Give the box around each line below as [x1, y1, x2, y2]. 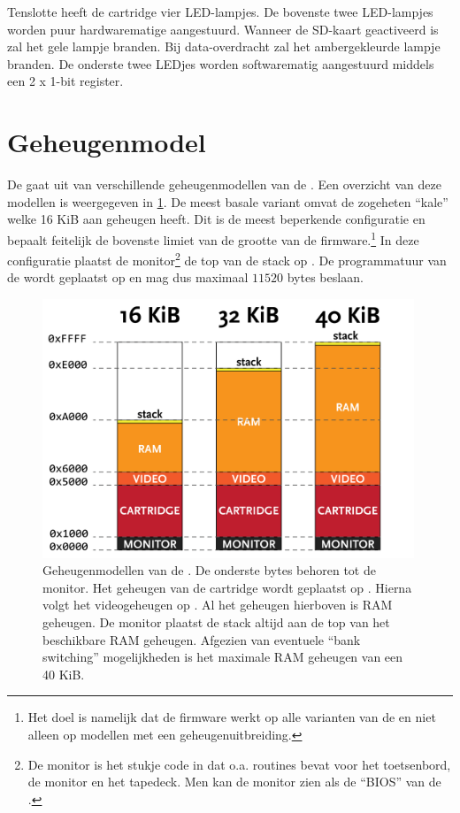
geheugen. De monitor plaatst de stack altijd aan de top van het [42, 613, 390, 632]
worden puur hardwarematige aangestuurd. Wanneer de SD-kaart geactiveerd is [7, 19, 439, 38]
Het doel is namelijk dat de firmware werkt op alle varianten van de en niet [27, 708, 436, 726]
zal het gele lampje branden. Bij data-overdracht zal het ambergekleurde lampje [7, 37, 441, 56]
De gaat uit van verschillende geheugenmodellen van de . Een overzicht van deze [7, 175, 441, 194]
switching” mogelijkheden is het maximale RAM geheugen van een [42, 648, 403, 666]
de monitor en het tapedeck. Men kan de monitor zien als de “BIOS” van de [27, 772, 441, 791]
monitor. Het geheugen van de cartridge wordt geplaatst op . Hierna [42, 578, 412, 596]
